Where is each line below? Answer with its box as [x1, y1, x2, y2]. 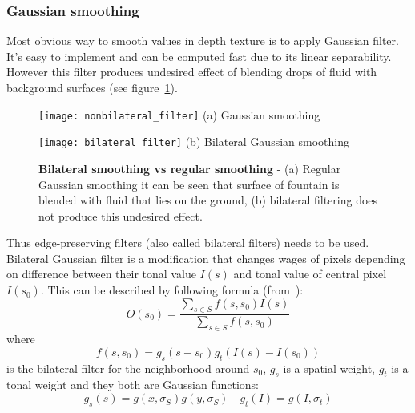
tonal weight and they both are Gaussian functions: [6, 376, 260, 393]
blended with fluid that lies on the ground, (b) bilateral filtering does [38, 192, 378, 209]
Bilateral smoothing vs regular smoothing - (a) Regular [38, 160, 341, 176]
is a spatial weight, [283, 359, 375, 376]
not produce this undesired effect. [38, 207, 203, 224]
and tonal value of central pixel [233, 265, 387, 282]
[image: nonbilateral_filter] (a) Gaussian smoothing [38, 106, 320, 123]
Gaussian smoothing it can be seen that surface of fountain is [38, 176, 340, 192]
